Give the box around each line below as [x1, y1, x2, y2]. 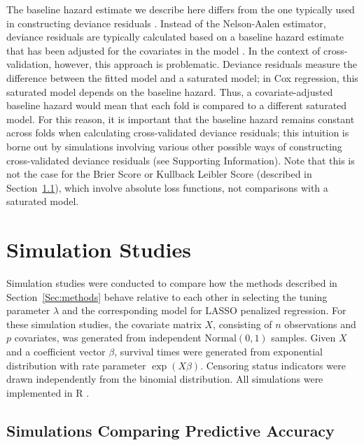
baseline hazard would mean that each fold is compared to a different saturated [6, 98, 347, 113]
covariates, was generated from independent [14, 330, 202, 345]
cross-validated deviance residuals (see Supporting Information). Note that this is [6, 153, 355, 167]
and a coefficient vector [6, 344, 106, 358]
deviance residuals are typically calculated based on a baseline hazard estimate [6, 29, 344, 44]
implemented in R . [6, 385, 90, 400]
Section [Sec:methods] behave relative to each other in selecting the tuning [6, 289, 328, 304]
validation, [6, 57, 52, 71]
